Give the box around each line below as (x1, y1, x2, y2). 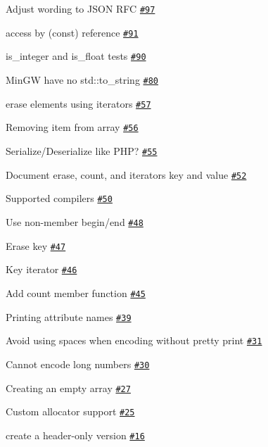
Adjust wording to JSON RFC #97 (6, 1, 155, 15)
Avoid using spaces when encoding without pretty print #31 (6, 333, 262, 348)
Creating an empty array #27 (6, 380, 131, 395)
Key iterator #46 (6, 262, 77, 277)
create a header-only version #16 (6, 427, 145, 442)
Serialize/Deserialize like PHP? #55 (6, 143, 158, 158)
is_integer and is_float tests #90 (6, 49, 146, 63)
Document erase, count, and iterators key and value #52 (6, 167, 247, 182)
